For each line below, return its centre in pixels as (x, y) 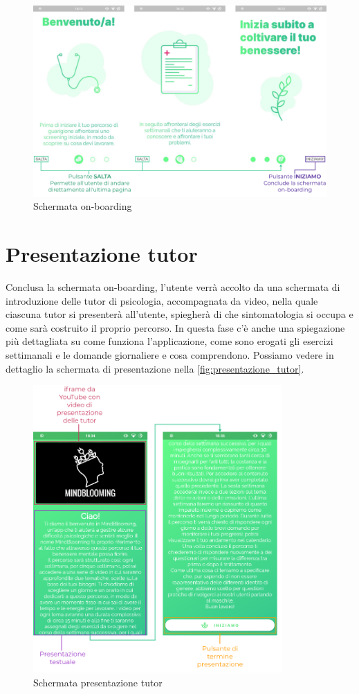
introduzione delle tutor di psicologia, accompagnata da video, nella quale (162, 300)
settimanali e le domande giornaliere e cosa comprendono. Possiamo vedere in (170, 355)
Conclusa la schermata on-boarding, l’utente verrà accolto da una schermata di (173, 287)
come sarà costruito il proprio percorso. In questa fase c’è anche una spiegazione (175, 327)
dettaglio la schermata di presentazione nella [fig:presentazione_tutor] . (155, 368)
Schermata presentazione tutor (98, 683)
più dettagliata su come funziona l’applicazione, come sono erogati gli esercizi (169, 341)
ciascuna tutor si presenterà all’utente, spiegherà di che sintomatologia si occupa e (179, 314)
